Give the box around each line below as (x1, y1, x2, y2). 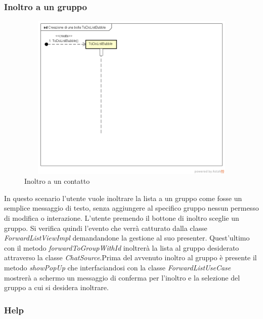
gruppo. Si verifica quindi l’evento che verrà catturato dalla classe (4, 222, 207, 233)
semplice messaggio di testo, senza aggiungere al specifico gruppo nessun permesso (4, 203, 259, 213)
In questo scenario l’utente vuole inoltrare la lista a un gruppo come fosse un (4, 192, 242, 203)
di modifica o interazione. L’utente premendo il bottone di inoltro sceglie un (4, 212, 239, 223)
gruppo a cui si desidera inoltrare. (4, 282, 109, 293)
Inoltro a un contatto (24, 176, 90, 186)
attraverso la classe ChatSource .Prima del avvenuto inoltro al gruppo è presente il (4, 252, 257, 263)
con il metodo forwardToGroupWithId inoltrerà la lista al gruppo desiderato (4, 242, 239, 253)
